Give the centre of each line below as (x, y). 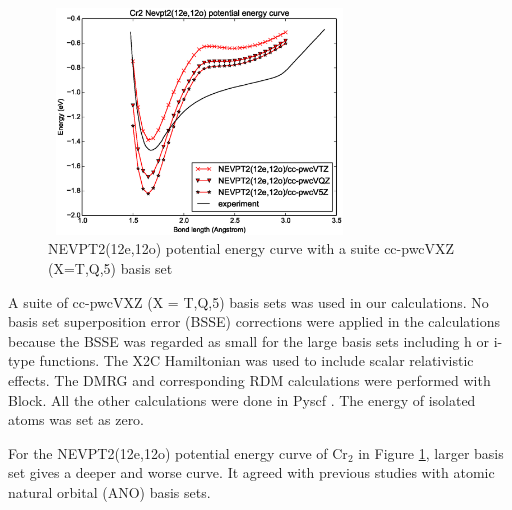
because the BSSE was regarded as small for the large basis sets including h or (249, 340)
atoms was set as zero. (76, 419)
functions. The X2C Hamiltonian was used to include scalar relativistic (256, 360)
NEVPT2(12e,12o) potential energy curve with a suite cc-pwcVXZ (251, 248)
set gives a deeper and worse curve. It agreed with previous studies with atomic (251, 472)
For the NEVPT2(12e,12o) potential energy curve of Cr (178, 452)
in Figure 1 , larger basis (431, 452)
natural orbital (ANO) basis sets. (109, 491)
